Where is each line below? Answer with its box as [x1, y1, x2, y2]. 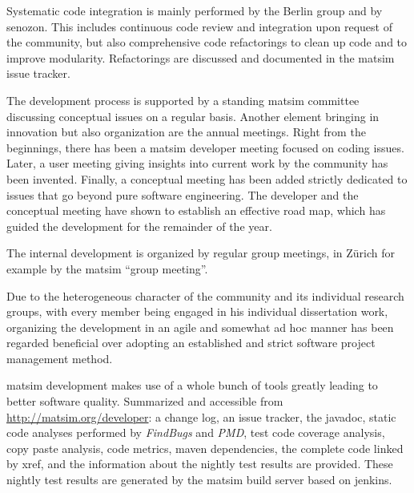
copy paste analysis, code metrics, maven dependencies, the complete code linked [6, 439, 404, 456]
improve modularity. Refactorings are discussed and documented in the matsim [6, 49, 395, 66]
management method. [6, 350, 113, 366]
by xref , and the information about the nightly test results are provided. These [6, 455, 393, 472]
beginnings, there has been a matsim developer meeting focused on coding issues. [6, 139, 404, 156]
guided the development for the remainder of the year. [6, 217, 272, 234]
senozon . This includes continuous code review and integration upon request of [6, 18, 392, 34]
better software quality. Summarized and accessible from [6, 393, 283, 410]
